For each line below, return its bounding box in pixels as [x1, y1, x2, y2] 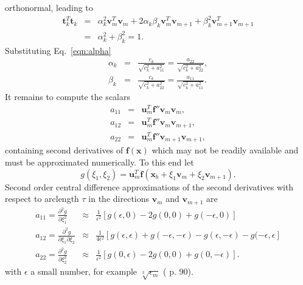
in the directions [88, 192, 150, 205]
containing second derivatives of [5, 144, 124, 156]
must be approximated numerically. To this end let [5, 155, 194, 168]
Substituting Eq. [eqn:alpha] [5, 44, 111, 56]
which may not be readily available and [151, 144, 299, 156]
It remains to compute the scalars [5, 90, 130, 103]
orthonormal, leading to [5, 1, 93, 13]
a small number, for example [30, 265, 138, 278]
